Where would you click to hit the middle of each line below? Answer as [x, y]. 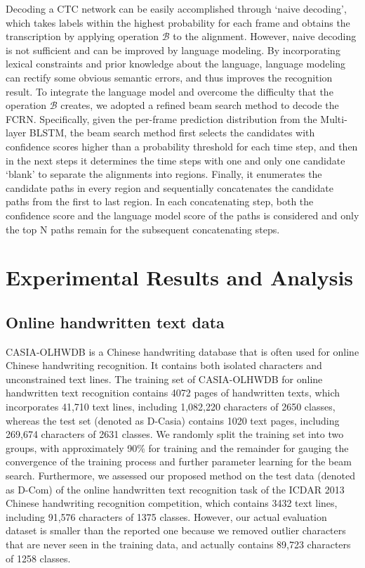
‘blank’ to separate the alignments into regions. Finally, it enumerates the [164, 174]
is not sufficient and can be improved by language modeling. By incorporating [173, 50]
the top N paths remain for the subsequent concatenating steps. [143, 229]
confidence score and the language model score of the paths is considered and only [182, 215]
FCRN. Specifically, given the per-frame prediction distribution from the [161, 118]
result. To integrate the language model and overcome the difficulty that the [170, 91]
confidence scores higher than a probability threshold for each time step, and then [182, 146]
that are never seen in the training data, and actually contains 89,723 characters [178, 544]
